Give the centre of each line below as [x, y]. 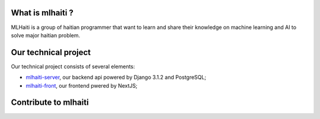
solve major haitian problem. [46, 35]
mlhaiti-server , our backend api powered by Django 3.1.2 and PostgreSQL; [116, 78]
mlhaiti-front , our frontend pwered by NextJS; [81, 85]
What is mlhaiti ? [42, 13]
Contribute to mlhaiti [50, 103]
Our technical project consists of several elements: [73, 66]
